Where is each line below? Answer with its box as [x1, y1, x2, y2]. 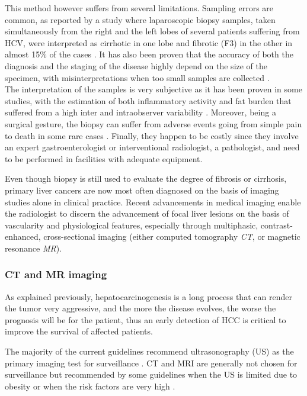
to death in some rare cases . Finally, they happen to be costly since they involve [5, 129, 299, 141]
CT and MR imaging [5, 267, 107, 282]
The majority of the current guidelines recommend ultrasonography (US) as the [5, 345, 294, 358]
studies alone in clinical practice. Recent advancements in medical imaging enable [5, 195, 301, 208]
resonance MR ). [5, 242, 62, 254]
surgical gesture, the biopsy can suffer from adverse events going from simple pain [5, 117, 302, 130]
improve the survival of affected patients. [5, 325, 153, 337]
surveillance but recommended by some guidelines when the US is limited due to [5, 368, 298, 381]
